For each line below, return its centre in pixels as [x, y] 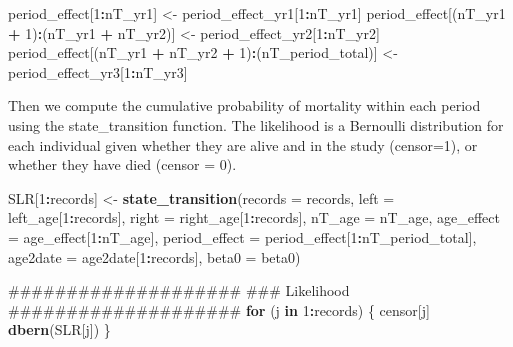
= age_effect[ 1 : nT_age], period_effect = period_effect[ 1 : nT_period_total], [242, 236]
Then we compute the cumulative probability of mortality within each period [244, 105]
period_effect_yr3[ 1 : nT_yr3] [98, 71]
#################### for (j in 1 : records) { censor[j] [219, 309]
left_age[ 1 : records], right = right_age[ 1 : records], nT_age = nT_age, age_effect [254, 217]
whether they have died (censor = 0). [122, 164]
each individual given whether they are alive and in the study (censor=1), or [243, 144]
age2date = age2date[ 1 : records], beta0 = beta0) [154, 256]
